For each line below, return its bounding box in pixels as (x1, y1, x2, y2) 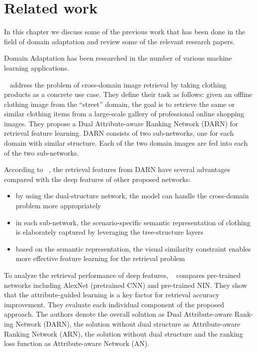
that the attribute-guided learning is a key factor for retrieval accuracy (4, 289, 220, 300)
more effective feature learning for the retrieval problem (15, 253, 185, 264)
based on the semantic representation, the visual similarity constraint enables (15, 243, 251, 254)
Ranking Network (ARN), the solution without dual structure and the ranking (4, 328, 243, 339)
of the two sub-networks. (4, 147, 79, 158)
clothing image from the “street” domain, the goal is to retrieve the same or (4, 98, 235, 109)
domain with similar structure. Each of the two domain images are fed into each (4, 138, 248, 148)
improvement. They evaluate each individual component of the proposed (4, 299, 224, 309)
